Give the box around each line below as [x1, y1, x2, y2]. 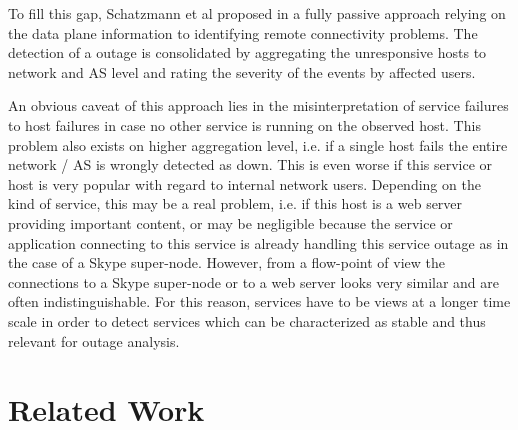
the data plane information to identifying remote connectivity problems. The [8, 22, 478, 43]
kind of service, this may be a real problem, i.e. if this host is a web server [8, 193, 463, 214]
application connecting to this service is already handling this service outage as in [8, 232, 509, 253]
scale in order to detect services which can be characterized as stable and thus [8, 310, 486, 331]
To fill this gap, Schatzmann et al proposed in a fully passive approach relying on [8, 3, 506, 23]
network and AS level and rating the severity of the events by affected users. [8, 61, 476, 82]
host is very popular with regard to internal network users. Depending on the [8, 173, 481, 194]
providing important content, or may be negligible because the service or [8, 212, 453, 233]
